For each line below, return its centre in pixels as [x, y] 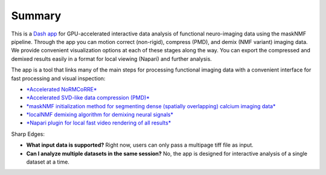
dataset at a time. [48, 162]
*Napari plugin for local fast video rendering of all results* [99, 123]
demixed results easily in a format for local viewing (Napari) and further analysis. [112, 59]
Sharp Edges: [28, 134]
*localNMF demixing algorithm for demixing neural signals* [100, 115]
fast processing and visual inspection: [58, 78]
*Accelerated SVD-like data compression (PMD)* [88, 98]
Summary [36, 16]
